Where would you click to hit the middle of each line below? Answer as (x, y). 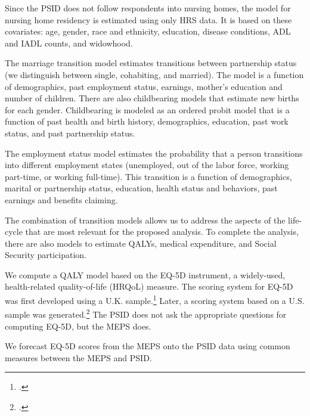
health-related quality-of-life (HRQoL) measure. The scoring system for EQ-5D (149, 286)
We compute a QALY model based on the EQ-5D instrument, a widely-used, (145, 274)
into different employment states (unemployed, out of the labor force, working (147, 165)
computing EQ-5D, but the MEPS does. (78, 326)
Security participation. (46, 255)
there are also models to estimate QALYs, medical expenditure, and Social (141, 243)
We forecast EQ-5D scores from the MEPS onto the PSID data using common (148, 346)
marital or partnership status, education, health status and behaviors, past (141, 188)
